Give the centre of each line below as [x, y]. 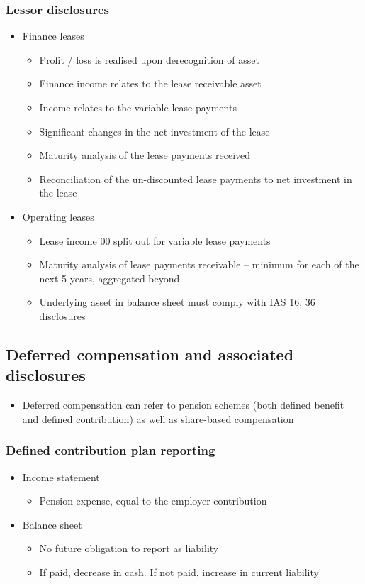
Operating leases [58, 216]
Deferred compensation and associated [150, 354]
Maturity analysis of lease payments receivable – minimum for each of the [199, 264]
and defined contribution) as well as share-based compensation [158, 418]
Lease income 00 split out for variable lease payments [155, 240]
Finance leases [53, 36]
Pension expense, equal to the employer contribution [153, 501]
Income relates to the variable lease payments [138, 107]
